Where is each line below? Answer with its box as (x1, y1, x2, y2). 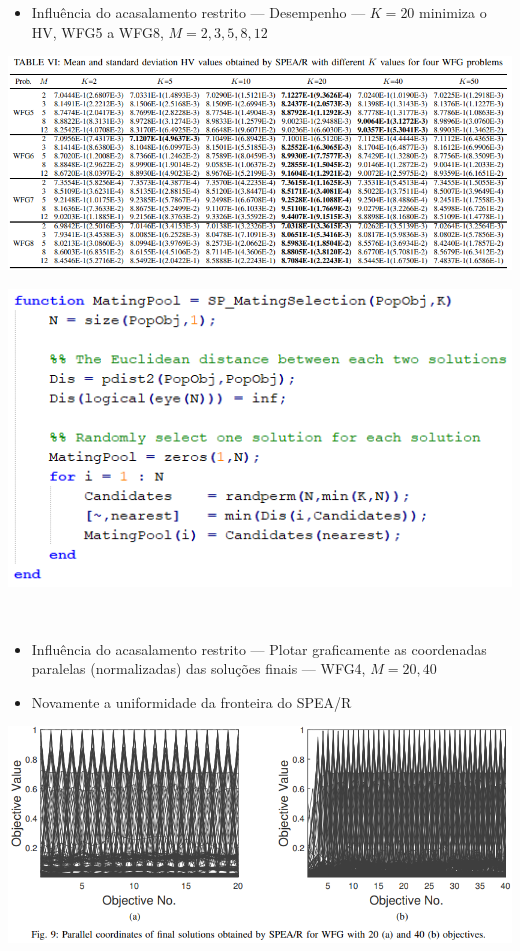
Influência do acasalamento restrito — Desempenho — (31, 2, 366, 22)
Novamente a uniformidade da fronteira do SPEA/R (31, 691, 352, 712)
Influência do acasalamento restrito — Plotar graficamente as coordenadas (31, 638, 487, 659)
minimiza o (419, 2, 487, 22)
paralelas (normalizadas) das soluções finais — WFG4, (31, 658, 366, 679)
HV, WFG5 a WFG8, (31, 21, 164, 42)
